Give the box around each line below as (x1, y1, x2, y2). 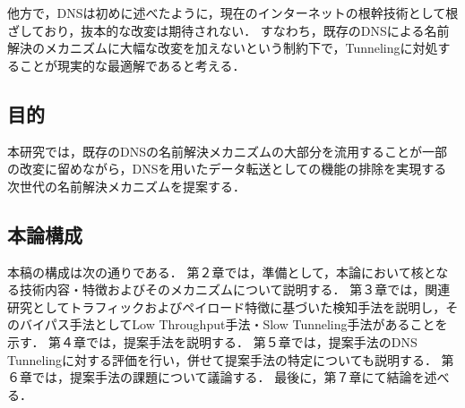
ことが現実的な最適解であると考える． (19, 55, 245, 74)
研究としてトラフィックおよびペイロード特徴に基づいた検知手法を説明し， (7, 297, 446, 316)
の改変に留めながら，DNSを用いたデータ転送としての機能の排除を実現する (7, 159, 447, 178)
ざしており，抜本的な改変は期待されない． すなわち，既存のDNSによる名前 (7, 21, 450, 39)
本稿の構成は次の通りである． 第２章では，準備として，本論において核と (7, 262, 436, 281)
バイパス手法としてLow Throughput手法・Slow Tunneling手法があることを (19, 315, 448, 334)
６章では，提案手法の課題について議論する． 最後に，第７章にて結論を (7, 368, 425, 387)
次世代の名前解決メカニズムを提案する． (7, 176, 245, 195)
